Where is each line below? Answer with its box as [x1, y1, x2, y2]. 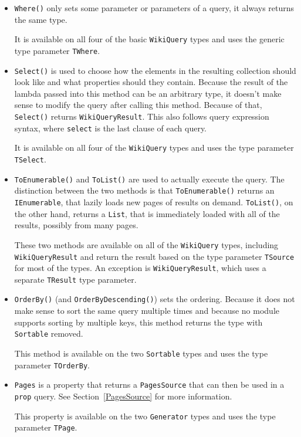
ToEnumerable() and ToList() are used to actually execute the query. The [14, 172, 285, 185]
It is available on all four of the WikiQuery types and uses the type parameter [14, 141, 294, 154]
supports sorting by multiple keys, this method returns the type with [14, 316, 263, 328]
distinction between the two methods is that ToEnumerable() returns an [14, 184, 275, 197]
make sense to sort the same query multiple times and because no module [14, 304, 279, 317]
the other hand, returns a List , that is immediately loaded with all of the [14, 207, 280, 219]
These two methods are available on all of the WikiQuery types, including [14, 238, 279, 250]
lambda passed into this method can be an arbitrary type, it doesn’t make [14, 87, 282, 99]
